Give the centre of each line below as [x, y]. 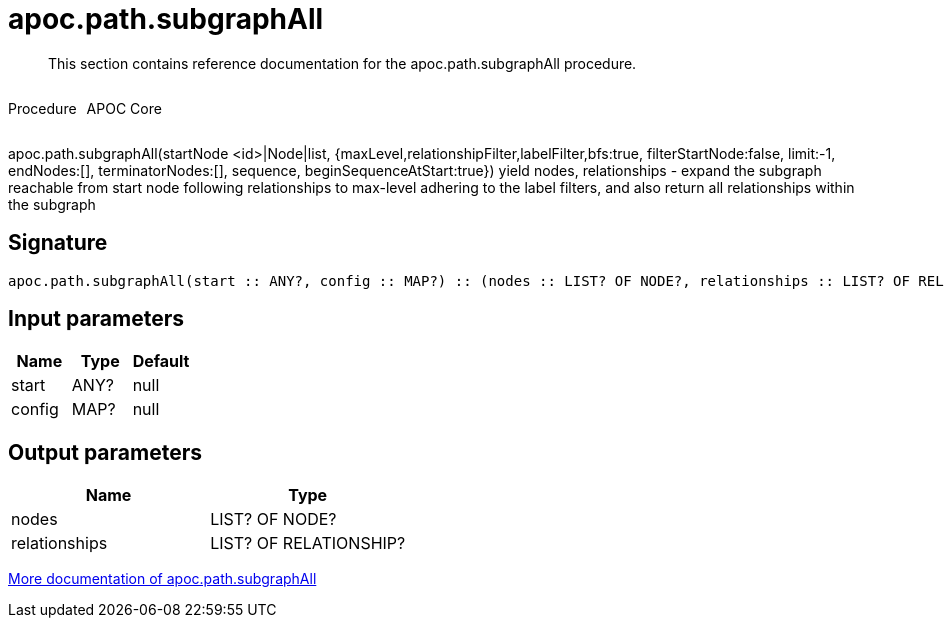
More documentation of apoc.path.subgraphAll [162, 579]
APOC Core [124, 108]
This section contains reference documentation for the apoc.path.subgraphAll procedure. [342, 63]
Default [161, 361]
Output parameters [105, 452]
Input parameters [96, 319]
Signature [58, 243]
